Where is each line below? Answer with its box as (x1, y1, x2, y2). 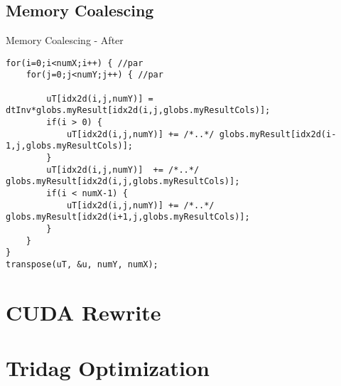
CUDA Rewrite (6, 297, 161, 326)
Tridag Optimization (6, 353, 210, 382)
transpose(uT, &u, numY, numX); (6, 259, 158, 269)
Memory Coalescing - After (6, 33, 124, 48)
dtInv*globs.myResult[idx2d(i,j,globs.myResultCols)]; (6, 105, 271, 116)
